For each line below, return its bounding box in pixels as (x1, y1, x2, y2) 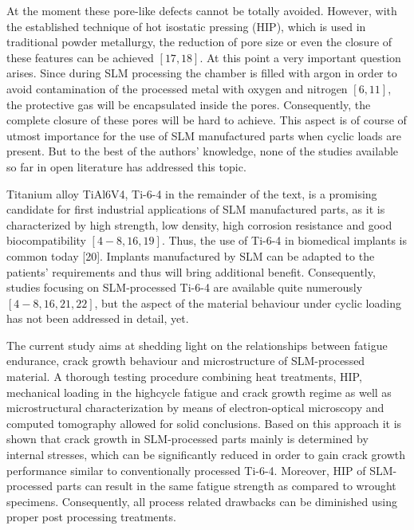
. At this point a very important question (199, 49, 401, 65)
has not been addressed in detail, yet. (6, 310, 189, 327)
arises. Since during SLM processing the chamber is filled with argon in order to (6, 65, 397, 81)
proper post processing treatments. (6, 508, 176, 525)
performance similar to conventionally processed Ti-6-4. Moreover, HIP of (6, 461, 366, 478)
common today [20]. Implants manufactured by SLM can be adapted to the (6, 247, 375, 264)
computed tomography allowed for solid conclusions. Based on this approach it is (6, 414, 402, 431)
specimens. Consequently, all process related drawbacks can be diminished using (6, 493, 397, 509)
